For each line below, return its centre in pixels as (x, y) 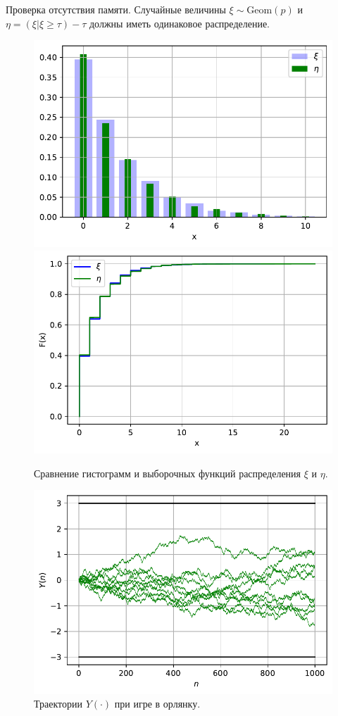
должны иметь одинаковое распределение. (180, 23)
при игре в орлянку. (157, 704)
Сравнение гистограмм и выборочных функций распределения (168, 473)
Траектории (58, 704)
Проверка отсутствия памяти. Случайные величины (116, 9)
